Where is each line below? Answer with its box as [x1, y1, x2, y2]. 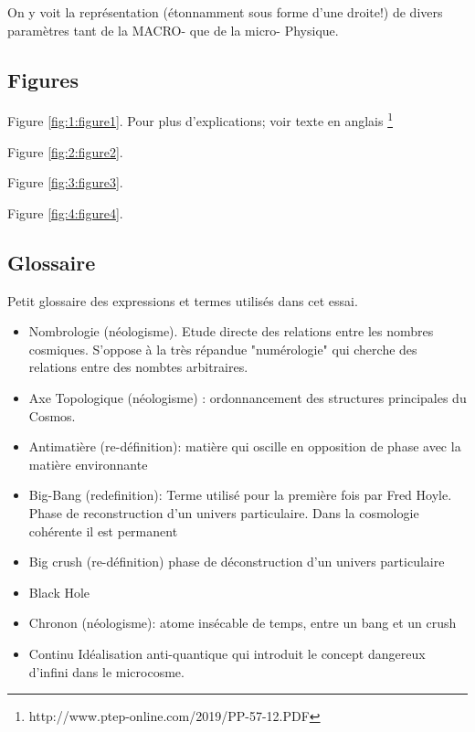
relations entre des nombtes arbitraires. [28, 357, 248, 377]
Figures [7, 65, 79, 93]
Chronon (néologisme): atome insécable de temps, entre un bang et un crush [28, 613, 457, 632]
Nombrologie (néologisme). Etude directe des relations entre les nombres [28, 322, 434, 341]
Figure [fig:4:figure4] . [7, 203, 123, 222]
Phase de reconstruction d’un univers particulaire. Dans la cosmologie [28, 503, 419, 522]
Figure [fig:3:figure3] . [7, 173, 123, 192]
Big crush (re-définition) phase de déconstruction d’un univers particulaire [28, 552, 445, 571]
